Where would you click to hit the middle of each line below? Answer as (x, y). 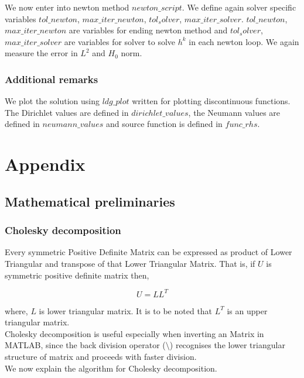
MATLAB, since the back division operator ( (85, 345)
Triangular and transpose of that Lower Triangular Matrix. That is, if (130, 263)
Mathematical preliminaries (90, 201)
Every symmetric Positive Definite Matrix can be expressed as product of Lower (148, 252)
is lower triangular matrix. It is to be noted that (126, 310)
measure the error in (41, 53)
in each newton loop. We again (244, 41)
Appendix (45, 164)
